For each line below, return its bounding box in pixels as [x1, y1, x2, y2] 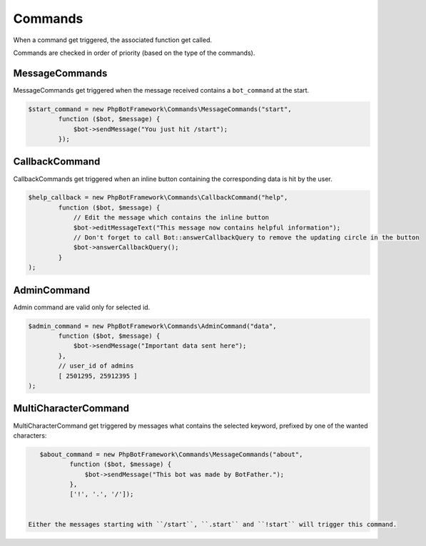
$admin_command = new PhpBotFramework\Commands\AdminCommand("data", [28, 321, 277, 330]
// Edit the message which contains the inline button [73, 214, 270, 222]
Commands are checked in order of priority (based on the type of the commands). [13, 48, 255, 57]
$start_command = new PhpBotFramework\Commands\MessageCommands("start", [28, 105, 292, 113]
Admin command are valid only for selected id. [13, 303, 151, 311]
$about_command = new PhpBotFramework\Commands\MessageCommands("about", [39, 450, 303, 458]
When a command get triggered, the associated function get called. [13, 36, 212, 44]
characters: [13, 431, 47, 440]
